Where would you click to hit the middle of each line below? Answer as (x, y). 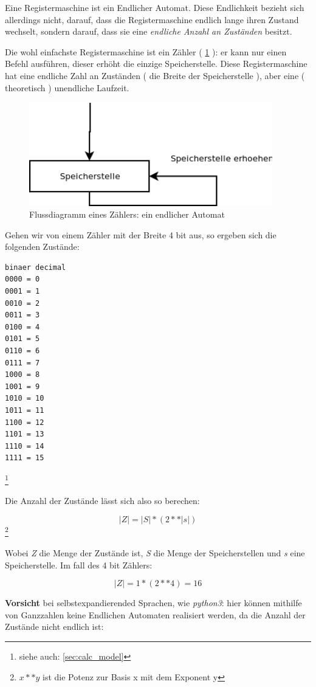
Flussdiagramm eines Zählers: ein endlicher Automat (127, 214)
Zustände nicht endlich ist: (54, 627)
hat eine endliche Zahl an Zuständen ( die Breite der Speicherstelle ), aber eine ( (155, 75)
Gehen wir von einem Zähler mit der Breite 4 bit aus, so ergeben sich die (141, 234)
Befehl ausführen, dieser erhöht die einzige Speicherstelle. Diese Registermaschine (156, 64)
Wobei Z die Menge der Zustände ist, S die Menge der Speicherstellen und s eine (155, 553)
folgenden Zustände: (42, 247)
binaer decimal (36, 267)
